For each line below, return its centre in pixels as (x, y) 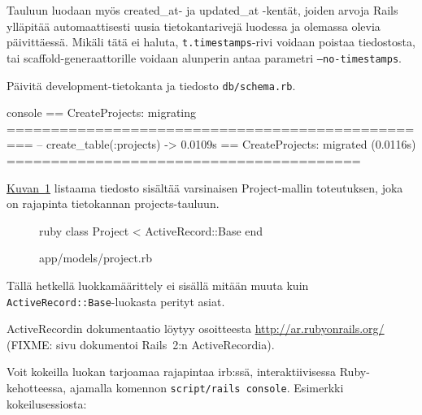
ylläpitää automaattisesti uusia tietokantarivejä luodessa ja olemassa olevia (194, 26)
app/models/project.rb (96, 258)
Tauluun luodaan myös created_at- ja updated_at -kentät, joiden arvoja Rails (202, 10)
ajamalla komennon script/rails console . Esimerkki (207, 387)
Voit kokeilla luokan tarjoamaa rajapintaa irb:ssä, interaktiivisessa (172, 372)
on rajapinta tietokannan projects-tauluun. (113, 203)
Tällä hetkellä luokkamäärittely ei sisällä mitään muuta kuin (158, 285)
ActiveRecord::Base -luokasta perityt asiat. (116, 301)
